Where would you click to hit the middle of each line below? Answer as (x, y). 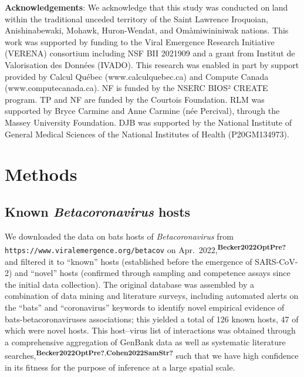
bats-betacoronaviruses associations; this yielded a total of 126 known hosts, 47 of (152, 319)
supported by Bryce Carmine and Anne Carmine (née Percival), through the (142, 111)
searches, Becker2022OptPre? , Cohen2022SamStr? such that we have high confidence (152, 355)
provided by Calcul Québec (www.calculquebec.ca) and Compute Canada (137, 76)
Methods (41, 174)
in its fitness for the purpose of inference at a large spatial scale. (120, 367)
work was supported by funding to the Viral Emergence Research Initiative (140, 41)
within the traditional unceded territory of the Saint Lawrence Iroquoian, (136, 18)
